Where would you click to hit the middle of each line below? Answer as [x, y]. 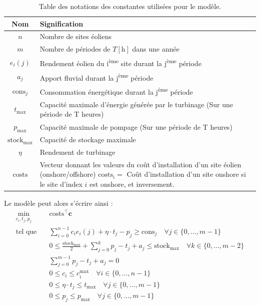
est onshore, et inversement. [132, 184]
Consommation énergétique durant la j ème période [116, 91]
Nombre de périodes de [75, 49]
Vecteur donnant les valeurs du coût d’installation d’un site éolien [140, 164]
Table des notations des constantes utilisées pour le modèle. [130, 6]
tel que [26, 232]
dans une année [156, 49]
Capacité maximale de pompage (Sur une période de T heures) [136, 126]
